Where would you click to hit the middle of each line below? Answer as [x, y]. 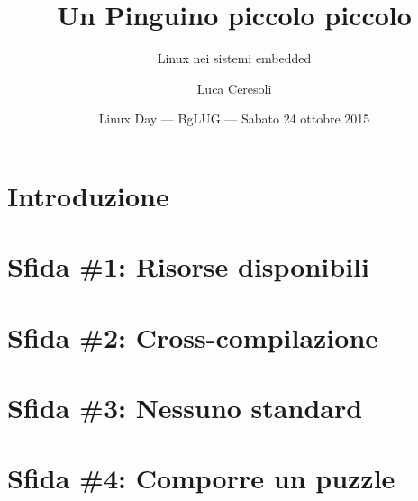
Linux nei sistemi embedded [234, 58]
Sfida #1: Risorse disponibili [188, 266]
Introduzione [88, 195]
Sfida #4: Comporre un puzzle [201, 478]
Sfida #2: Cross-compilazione [193, 337]
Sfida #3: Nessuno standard [185, 408]
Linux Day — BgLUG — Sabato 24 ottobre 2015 [234, 118]
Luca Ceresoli [234, 88]
